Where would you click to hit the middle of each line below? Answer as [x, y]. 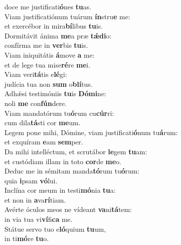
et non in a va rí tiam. [35, 199]
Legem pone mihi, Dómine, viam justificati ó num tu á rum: [91, 132]
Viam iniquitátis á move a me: [50, 54]
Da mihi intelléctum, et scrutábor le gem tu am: [76, 151]
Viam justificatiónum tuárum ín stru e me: [67, 16]
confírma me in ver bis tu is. [46, 45]
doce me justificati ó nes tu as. [48, 6]
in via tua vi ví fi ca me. [38, 219]
